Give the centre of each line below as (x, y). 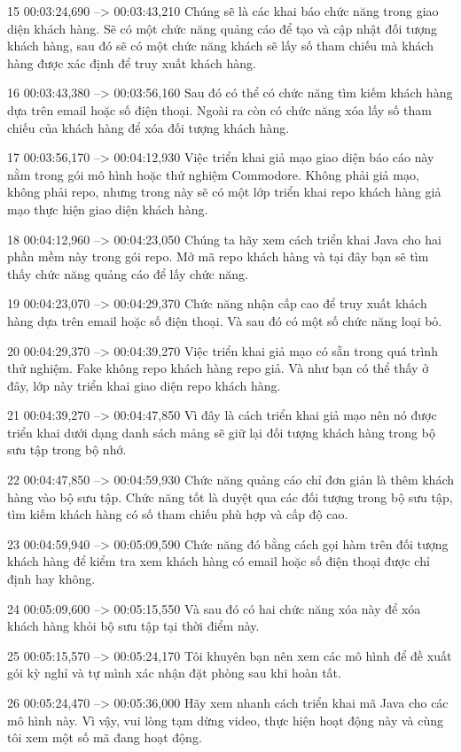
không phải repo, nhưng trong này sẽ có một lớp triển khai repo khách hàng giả (224, 192)
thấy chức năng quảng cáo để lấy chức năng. (128, 273)
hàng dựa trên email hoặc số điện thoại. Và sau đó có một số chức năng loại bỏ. (225, 320)
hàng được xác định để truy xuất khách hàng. (132, 62)
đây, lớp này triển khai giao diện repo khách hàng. (144, 385)
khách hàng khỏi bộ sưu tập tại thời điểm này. (133, 626)
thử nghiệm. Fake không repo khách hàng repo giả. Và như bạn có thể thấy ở (218, 368)
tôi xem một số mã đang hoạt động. (105, 737)
